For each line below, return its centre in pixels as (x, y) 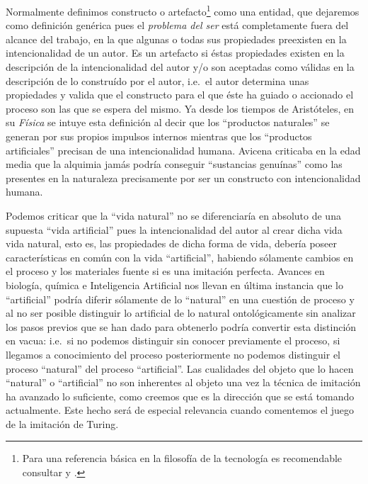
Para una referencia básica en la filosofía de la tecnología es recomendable (182, 458)
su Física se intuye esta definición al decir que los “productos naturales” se (168, 122)
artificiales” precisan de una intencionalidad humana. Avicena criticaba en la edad (183, 150)
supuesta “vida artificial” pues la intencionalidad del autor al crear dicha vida (174, 229)
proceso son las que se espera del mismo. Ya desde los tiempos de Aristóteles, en (180, 108)
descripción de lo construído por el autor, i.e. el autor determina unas (157, 80)
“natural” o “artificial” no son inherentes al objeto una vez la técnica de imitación (183, 382)
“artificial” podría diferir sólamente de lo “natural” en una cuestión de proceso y (180, 299)
